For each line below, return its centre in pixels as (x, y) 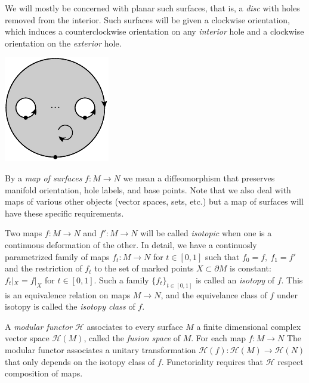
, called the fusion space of (132, 338)
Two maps (24, 233)
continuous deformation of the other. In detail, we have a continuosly (131, 244)
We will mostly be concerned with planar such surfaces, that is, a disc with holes (152, 8)
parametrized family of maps (57, 256)
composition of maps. (44, 373)
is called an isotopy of (235, 279)
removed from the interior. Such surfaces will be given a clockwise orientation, (148, 19)
